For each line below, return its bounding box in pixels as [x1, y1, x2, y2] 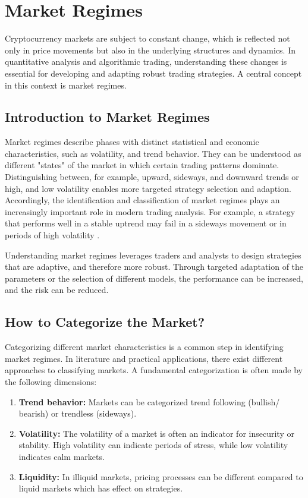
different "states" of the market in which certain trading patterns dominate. [5, 159, 279, 171]
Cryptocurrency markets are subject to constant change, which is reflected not [5, 32, 290, 45]
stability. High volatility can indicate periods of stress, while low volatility [18, 439, 288, 451]
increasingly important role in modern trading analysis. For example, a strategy [5, 205, 296, 218]
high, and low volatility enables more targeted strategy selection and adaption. [5, 182, 291, 194]
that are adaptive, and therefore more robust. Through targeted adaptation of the [5, 260, 304, 273]
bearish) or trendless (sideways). [18, 407, 137, 420]
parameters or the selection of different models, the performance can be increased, [5, 272, 303, 284]
